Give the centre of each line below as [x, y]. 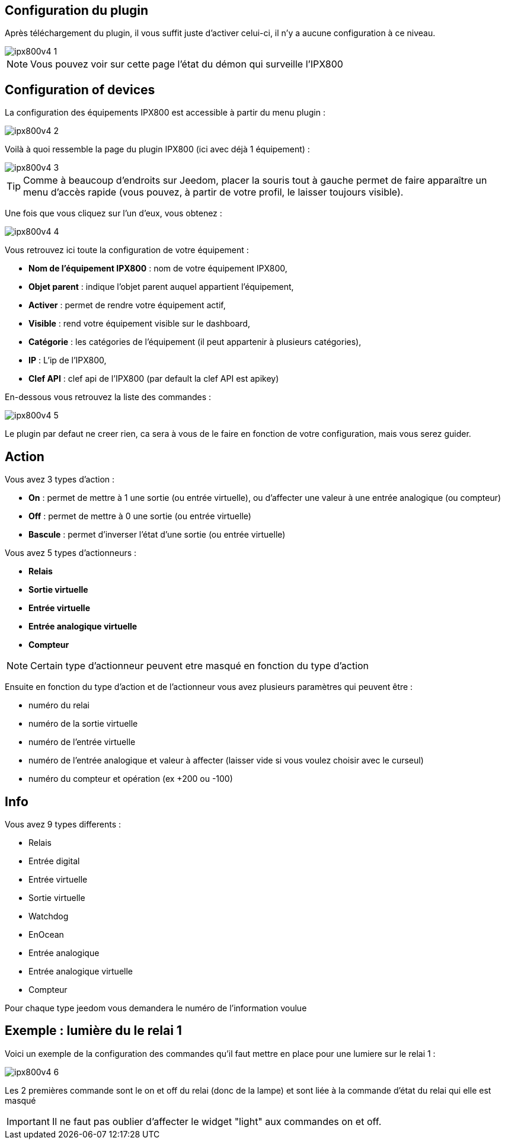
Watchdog [49, 916]
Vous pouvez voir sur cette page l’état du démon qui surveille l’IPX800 [187, 64]
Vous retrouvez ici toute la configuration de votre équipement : [127, 250]
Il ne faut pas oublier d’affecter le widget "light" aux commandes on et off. [217, 1121]
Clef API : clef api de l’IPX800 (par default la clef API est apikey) [154, 379]
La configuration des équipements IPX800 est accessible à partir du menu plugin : [165, 113]
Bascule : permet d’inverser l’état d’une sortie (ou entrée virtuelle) [157, 535]
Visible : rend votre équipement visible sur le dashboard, [139, 324]
